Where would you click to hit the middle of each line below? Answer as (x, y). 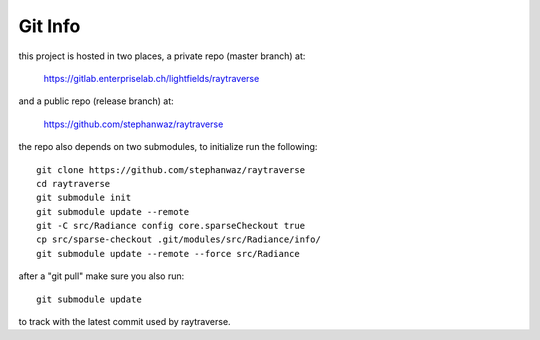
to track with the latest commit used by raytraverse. (124, 322)
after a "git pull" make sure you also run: (101, 276)
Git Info (49, 26)
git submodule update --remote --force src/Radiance (168, 253)
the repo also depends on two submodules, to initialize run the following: (168, 147)
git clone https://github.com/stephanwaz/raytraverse (170, 169)
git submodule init (84, 198)
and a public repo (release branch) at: (96, 101)
